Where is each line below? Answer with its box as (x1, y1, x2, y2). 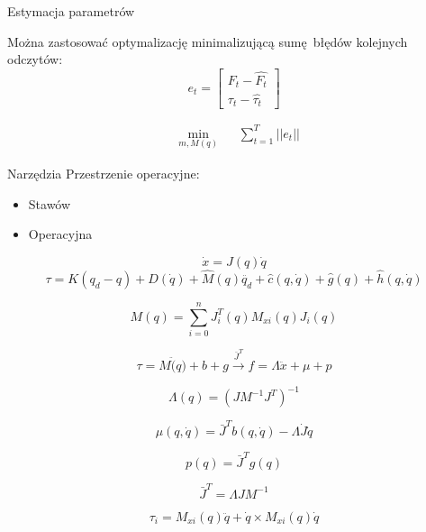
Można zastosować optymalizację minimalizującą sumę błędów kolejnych (7, 32, 408, 50)
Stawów (28, 194, 71, 213)
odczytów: (7, 50, 63, 69)
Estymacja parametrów (7, 2, 135, 20)
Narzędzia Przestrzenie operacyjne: (7, 163, 200, 182)
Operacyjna (28, 225, 93, 243)
